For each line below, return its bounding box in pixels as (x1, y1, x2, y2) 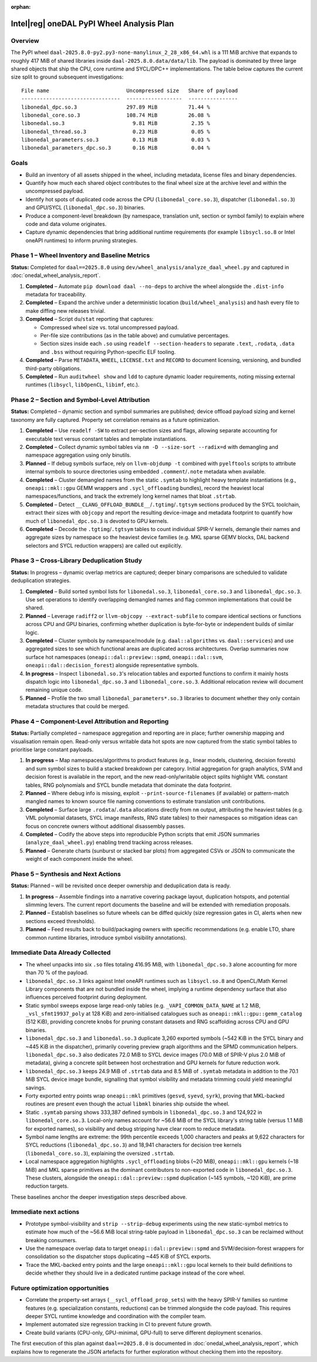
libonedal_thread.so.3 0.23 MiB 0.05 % (21, 128, 211, 135)
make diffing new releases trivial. (25, 307, 106, 314)
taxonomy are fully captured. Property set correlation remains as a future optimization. (11, 416, 220, 423)
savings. (25, 1084, 46, 1091)
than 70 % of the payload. (25, 969, 89, 976)
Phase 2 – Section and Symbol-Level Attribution (11, 396, 150, 404)
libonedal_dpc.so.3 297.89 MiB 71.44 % (21, 103, 211, 110)
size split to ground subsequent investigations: (11, 73, 124, 80)
